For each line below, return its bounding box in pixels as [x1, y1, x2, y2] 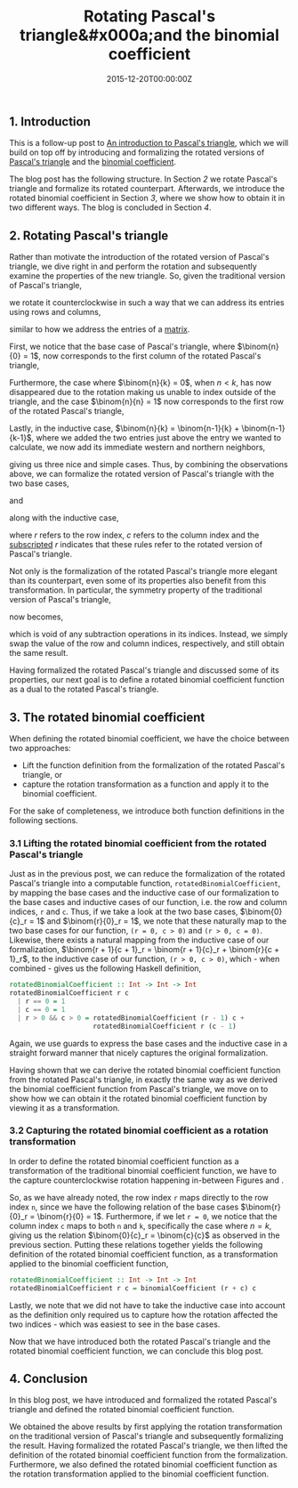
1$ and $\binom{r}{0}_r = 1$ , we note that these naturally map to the [36, 916, 287, 926]
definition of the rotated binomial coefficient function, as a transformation [9, 1249, 278, 1259]
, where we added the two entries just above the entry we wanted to [31, 433, 282, 443]
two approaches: [9, 742, 71, 753]
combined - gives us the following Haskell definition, [9, 963, 202, 974]
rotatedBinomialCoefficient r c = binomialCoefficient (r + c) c [9, 1283, 256, 1292]
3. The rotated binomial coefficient [9, 709, 205, 724]
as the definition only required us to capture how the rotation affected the [9, 1309, 278, 1320]
